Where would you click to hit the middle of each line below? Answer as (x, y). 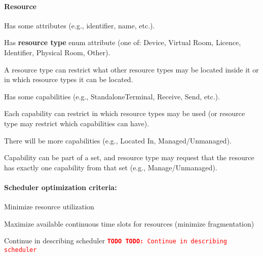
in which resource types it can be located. (69, 79)
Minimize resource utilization (49, 207)
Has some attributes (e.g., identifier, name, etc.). (80, 25)
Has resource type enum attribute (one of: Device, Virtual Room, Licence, (123, 42)
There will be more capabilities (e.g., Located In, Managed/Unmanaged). (118, 140)
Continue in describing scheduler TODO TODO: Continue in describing (116, 241)
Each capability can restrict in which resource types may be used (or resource (125, 113)
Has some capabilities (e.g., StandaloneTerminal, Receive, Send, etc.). (112, 96)
